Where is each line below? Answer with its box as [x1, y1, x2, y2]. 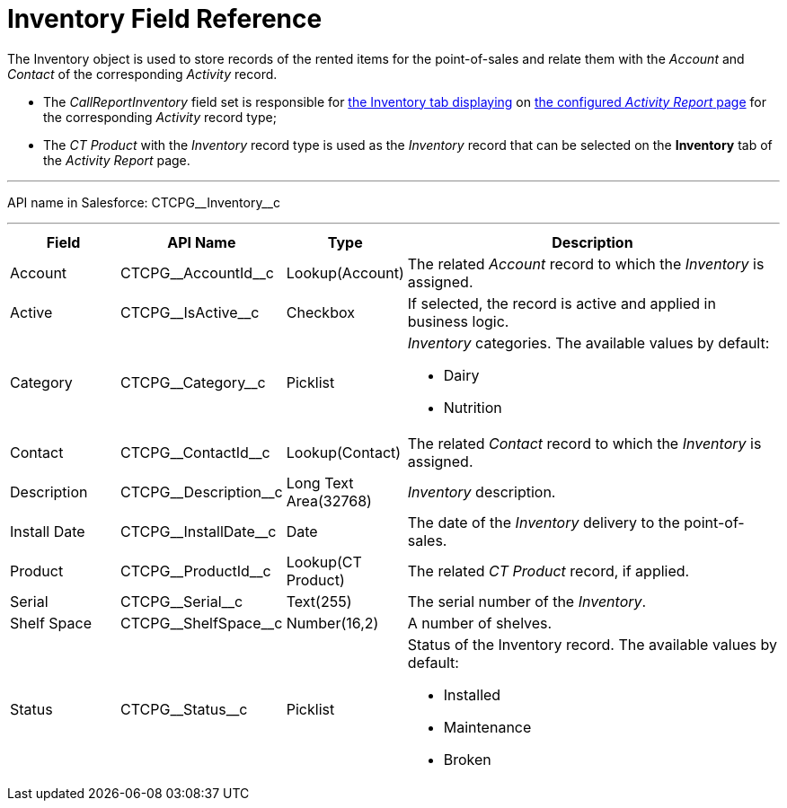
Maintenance [443, 717, 532, 736]
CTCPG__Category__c [120, 373, 266, 391]
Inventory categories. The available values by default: [407, 333, 770, 352]
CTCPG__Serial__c [120, 592, 243, 610]
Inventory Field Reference [7, 4, 323, 34]
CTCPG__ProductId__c [120, 561, 271, 580]
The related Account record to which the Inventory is [407, 254, 765, 273]
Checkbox [286, 303, 355, 321]
